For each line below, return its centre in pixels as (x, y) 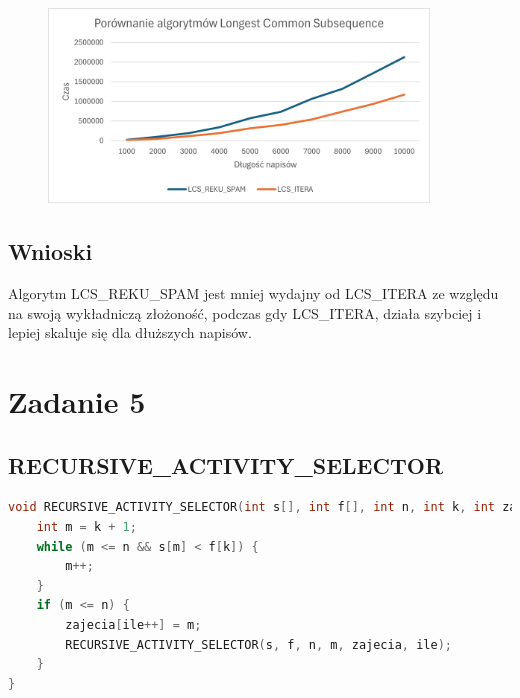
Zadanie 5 (77, 401)
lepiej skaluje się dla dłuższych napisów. (130, 332)
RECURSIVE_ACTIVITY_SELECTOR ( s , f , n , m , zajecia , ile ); (258, 644)
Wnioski (50, 251)
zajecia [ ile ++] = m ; (133, 624)
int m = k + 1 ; (86, 527)
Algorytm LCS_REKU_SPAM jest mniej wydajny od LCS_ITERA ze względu (253, 293)
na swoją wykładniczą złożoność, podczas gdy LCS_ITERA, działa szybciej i (245, 312)
